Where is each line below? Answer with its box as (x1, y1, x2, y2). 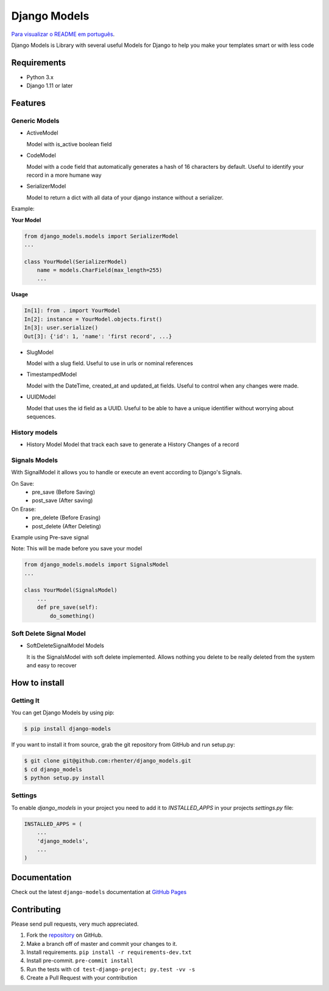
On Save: (11, 480, 35, 487)
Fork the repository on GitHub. (26, 931, 103, 939)
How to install (11, 677, 65, 688)
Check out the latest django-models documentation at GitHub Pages (11, 888, 187, 895)
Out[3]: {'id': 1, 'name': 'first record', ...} (24, 333, 172, 339)
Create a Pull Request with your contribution (26, 974, 138, 981)
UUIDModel (26, 393, 56, 400)
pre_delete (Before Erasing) (32, 514, 101, 521)
